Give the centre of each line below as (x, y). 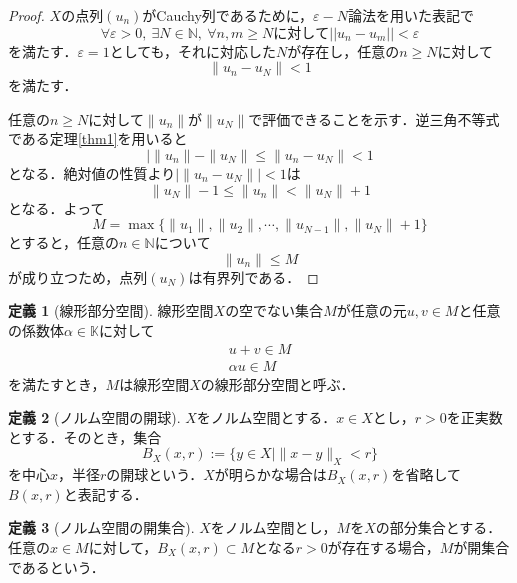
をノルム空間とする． (266, 417)
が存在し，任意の (343, 50)
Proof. (26, 15)
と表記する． (105, 493)
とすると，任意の (64, 242)
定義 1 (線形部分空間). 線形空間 (111, 310)
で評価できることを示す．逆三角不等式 (374, 118)
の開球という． (155, 474)
